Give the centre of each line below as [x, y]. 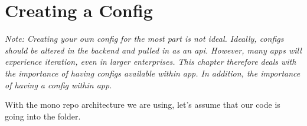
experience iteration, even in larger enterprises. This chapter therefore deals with [151, 62]
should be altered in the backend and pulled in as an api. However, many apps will [153, 50]
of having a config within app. [58, 84]
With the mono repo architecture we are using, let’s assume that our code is [143, 105]
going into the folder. [43, 116]
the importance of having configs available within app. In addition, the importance [153, 73]
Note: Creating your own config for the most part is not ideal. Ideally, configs [144, 39]
